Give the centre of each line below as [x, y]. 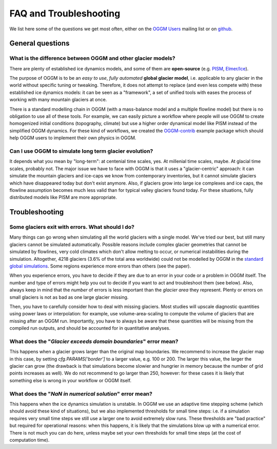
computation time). [29, 440]
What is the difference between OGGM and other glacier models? [92, 58]
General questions [39, 43]
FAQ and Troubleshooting [65, 13]
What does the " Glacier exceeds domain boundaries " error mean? [94, 341]
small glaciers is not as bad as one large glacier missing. [69, 297]
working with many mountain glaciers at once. [58, 100]
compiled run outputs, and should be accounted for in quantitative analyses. [90, 328]
